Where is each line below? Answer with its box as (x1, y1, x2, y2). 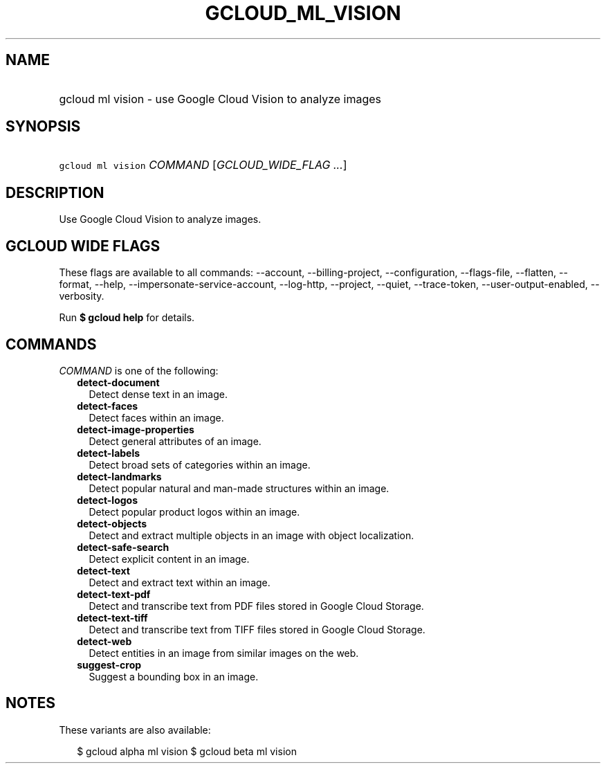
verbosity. (59, 290, 104, 302)
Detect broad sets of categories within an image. (89, 458, 311, 471)
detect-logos (77, 494, 138, 506)
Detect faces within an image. (89, 411, 224, 424)
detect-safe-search (77, 541, 169, 553)
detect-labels (77, 446, 140, 459)
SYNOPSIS (6, 118, 81, 136)
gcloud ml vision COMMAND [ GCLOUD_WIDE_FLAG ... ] (59, 158, 347, 172)
